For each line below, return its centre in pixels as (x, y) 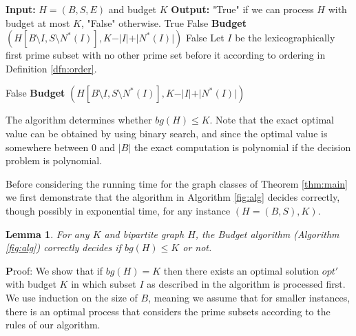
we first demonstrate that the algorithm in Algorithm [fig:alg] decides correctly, (173, 197)
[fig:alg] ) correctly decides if (63, 247)
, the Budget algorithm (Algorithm (267, 234)
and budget (133, 9)
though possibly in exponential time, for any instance (118, 210)
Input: (21, 9)
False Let (205, 38)
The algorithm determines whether (79, 120)
